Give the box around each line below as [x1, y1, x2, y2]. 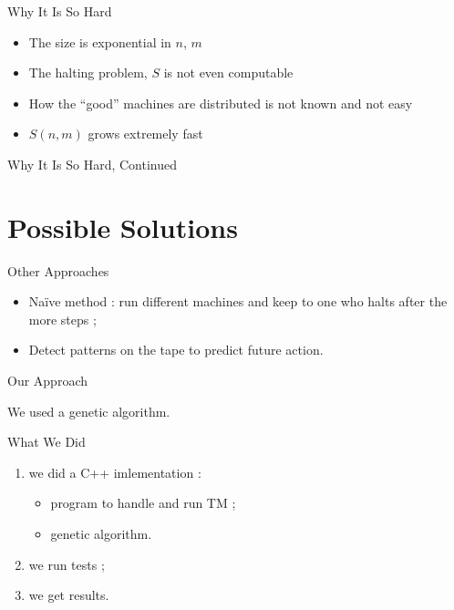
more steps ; [28, 309, 97, 328]
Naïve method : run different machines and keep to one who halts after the [28, 292, 448, 311]
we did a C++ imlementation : [28, 462, 201, 481]
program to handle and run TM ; [50, 493, 236, 512]
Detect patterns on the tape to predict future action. [28, 340, 324, 359]
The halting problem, [28, 63, 148, 82]
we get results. [28, 585, 109, 605]
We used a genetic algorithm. [7, 401, 170, 420]
